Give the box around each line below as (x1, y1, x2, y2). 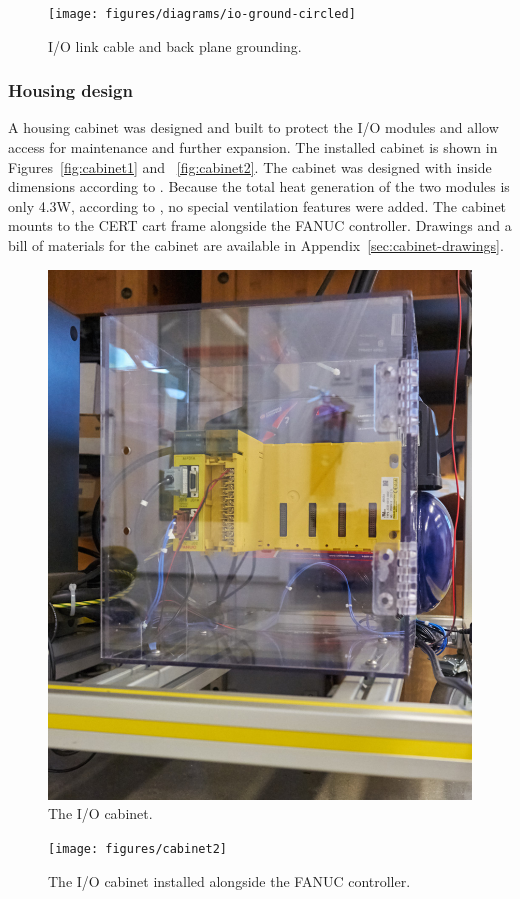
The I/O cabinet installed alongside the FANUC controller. (48, 870, 411, 891)
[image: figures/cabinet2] (48, 841, 227, 856)
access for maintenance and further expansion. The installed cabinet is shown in (8, 137, 498, 158)
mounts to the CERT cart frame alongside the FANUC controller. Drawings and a (8, 215, 512, 236)
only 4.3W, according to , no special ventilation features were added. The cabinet (8, 195, 507, 216)
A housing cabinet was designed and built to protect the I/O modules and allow (8, 117, 499, 138)
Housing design (8, 78, 133, 103)
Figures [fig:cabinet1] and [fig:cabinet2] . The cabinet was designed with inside (8, 156, 492, 177)
